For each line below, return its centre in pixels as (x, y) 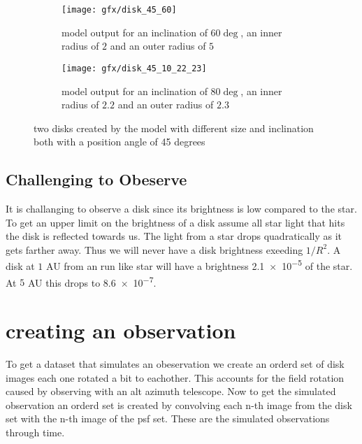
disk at (20, 266)
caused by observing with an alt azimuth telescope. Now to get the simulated (171, 391)
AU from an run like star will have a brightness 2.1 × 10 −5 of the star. (200, 265)
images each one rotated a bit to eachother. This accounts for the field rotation (175, 377)
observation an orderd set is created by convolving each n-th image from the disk (179, 404)
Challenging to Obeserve (96, 179)
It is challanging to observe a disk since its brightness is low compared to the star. (181, 209)
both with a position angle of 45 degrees (120, 142)
